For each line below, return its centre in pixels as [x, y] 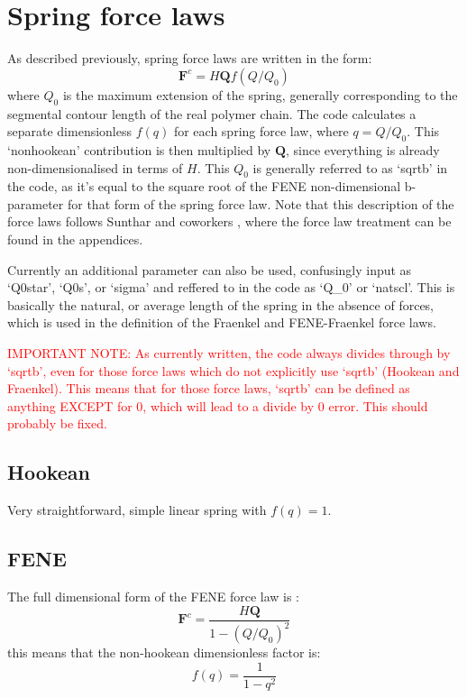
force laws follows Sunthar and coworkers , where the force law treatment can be [229, 221]
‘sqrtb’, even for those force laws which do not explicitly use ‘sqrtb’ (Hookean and [233, 370]
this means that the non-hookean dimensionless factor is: [164, 652]
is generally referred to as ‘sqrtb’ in [350, 167]
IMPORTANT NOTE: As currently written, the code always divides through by [229, 353]
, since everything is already [363, 149]
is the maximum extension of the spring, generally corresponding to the [260, 94]
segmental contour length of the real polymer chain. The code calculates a [212, 113]
